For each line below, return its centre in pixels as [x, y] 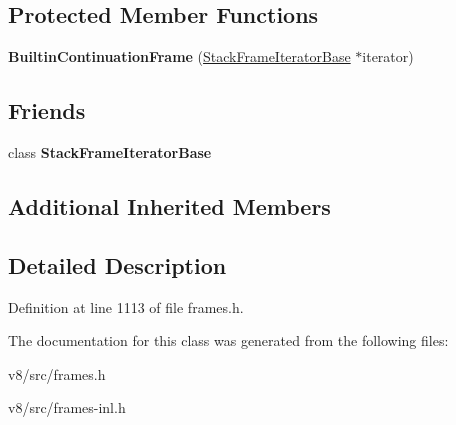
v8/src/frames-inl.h [67, 407]
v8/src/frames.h [57, 373]
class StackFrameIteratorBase [110, 152]
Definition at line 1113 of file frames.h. [126, 306]
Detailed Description [117, 264]
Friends [47, 110]
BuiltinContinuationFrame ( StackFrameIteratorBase [179, 56]
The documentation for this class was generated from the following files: [228, 340]
